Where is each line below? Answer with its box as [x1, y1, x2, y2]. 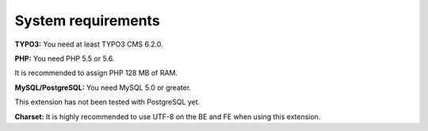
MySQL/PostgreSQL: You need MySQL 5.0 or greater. [14, 83, 192, 92]
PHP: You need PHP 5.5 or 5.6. [14, 54, 115, 63]
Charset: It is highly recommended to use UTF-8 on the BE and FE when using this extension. [14, 111, 321, 122]
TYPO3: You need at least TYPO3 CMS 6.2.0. [14, 39, 164, 49]
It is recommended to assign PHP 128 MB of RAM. [14, 68, 178, 78]
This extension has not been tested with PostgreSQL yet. [14, 97, 201, 107]
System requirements [14, 12, 160, 29]
